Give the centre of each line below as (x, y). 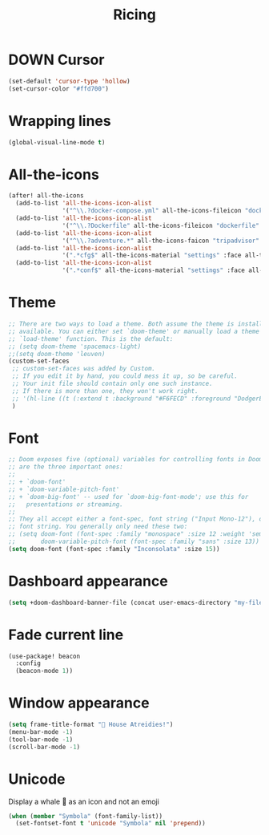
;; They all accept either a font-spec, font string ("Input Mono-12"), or (137, 519)
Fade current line (66, 634)
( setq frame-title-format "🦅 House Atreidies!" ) (91, 725)
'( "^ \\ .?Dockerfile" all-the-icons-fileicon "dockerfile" (161, 225)
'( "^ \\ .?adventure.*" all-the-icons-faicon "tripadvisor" (161, 241)
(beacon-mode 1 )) (44, 671)
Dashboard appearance (88, 581)
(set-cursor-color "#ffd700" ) (59, 89)
